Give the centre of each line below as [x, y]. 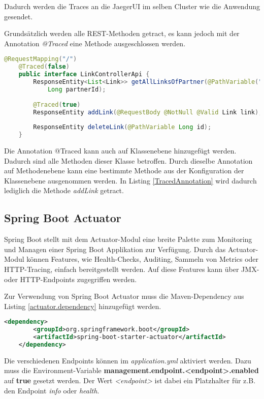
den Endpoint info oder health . [52, 390]
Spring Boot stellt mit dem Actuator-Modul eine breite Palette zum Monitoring [128, 239]
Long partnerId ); [77, 89]
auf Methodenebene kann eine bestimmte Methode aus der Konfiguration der [124, 171]
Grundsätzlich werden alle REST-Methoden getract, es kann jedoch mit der [122, 33]
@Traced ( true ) [57, 104]
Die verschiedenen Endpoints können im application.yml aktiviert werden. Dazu [128, 360]
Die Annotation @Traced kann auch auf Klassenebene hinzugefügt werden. [120, 150]
